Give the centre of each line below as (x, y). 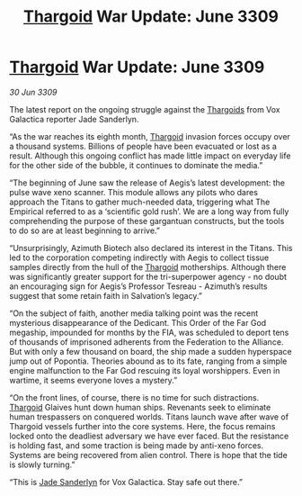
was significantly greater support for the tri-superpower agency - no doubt (148, 276)
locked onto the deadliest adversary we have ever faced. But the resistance (149, 436)
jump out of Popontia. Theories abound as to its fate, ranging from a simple (148, 361)
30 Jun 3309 (33, 92)
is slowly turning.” (42, 464)
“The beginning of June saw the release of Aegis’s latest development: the (147, 183)
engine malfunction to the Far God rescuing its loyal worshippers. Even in (145, 370)
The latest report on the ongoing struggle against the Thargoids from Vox (145, 109)
